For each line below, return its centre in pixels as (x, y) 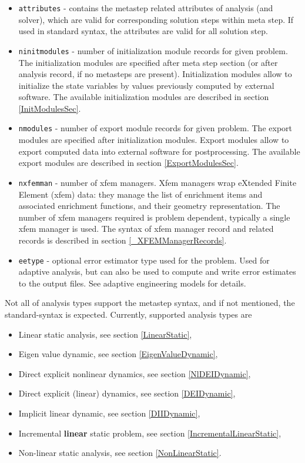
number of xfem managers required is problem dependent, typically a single (154, 217)
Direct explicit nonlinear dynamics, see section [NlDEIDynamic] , (135, 373)
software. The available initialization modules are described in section (144, 97)
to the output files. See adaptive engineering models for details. (132, 283)
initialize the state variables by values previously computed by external (146, 85)
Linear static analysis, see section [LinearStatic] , (105, 334)
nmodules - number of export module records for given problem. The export (155, 128)
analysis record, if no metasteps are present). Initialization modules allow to (155, 74)
